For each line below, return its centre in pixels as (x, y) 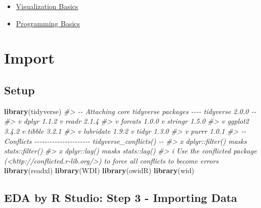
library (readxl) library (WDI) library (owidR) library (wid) (99, 170)
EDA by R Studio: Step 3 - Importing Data (121, 198)
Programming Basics (48, 23)
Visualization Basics (47, 6)
